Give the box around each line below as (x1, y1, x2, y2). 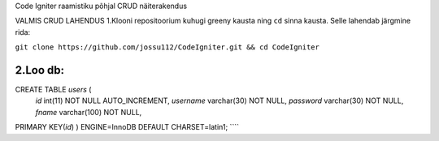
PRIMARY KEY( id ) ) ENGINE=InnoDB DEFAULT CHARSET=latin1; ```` (15, 122, 240, 132)
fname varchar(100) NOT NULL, (35, 107, 142, 117)
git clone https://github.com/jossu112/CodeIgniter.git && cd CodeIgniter (15, 43, 320, 52)
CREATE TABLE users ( (15, 85, 92, 95)
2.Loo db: (15, 63, 65, 77)
